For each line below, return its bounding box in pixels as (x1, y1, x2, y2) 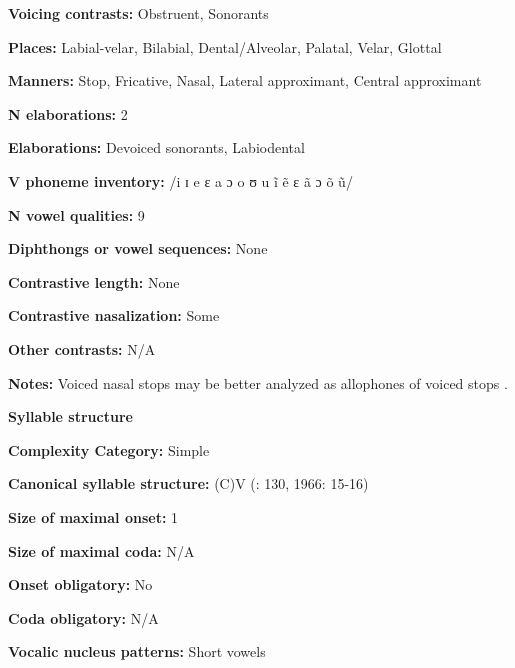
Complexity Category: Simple (8, 439, 210, 460)
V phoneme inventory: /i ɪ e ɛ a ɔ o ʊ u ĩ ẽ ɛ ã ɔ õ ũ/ (8, 170, 353, 191)
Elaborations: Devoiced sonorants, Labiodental (8, 137, 305, 158)
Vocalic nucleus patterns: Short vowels (8, 641, 266, 662)
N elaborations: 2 (8, 103, 128, 124)
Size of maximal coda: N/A (8, 540, 195, 561)
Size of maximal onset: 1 (8, 506, 179, 527)
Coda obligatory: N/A (8, 607, 159, 628)
